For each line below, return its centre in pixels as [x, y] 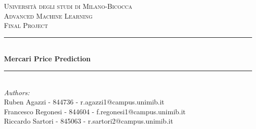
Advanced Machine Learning [48, 15]
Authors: [17, 92]
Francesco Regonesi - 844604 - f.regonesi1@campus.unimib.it [95, 111]
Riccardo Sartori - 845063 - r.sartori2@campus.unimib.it [89, 121]
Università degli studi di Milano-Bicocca [68, 6]
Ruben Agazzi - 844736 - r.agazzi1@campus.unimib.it [84, 102]
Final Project [26, 25]
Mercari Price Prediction [48, 59]
